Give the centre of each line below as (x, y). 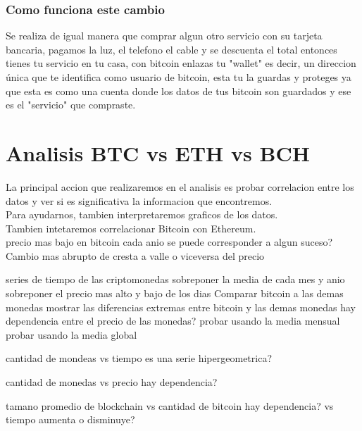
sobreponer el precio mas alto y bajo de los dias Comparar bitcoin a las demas (175, 293)
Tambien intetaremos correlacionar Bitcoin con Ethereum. (131, 228)
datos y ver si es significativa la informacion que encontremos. (139, 200)
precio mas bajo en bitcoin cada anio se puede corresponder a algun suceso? (169, 242)
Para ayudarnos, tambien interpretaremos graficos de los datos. (142, 214)
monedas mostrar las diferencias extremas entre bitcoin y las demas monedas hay (181, 307)
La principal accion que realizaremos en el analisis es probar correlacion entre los (180, 186)
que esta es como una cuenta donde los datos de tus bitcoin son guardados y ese (179, 90)
